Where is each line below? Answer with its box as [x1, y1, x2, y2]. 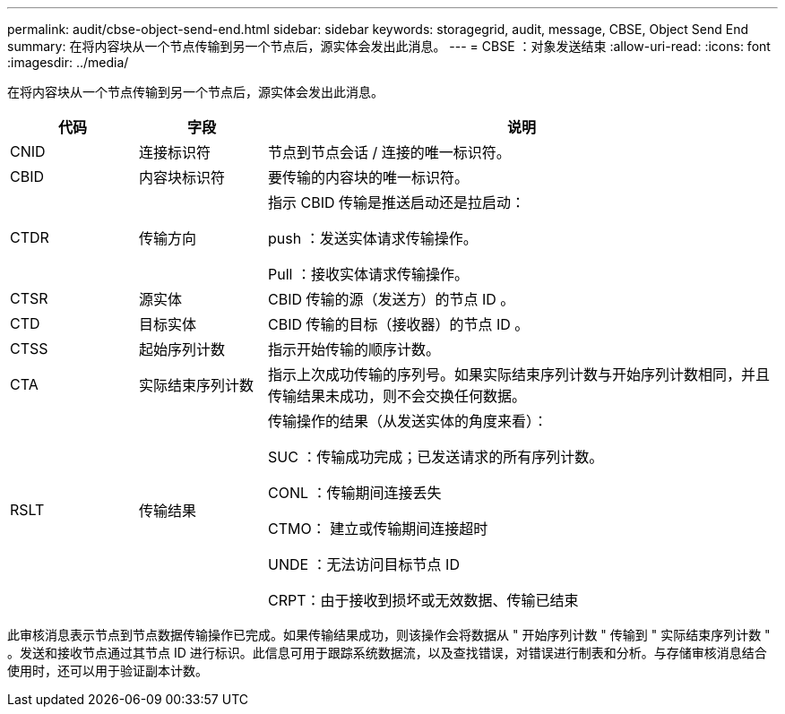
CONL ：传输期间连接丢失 [267, 484, 442, 502]
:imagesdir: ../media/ [7, 55, 129, 70]
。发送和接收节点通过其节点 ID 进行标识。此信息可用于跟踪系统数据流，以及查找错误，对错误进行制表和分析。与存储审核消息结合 [7, 645, 767, 660]
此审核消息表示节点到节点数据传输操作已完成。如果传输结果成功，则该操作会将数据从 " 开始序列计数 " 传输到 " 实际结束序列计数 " [7, 627, 771, 642]
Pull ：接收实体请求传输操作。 [267, 265, 469, 283]
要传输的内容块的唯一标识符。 [267, 168, 469, 186]
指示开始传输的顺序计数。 [267, 340, 440, 358]
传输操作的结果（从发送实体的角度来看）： [267, 412, 548, 430]
